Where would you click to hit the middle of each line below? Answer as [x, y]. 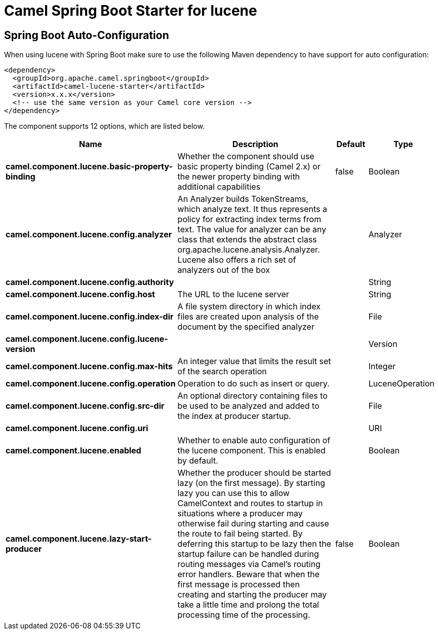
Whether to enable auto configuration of [254, 441]
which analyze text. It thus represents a [252, 209]
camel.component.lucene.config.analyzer [89, 235]
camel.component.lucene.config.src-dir [85, 406]
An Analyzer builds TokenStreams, [243, 199]
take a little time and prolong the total [248, 605]
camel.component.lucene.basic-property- [89, 167]
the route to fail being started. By [240, 534]
